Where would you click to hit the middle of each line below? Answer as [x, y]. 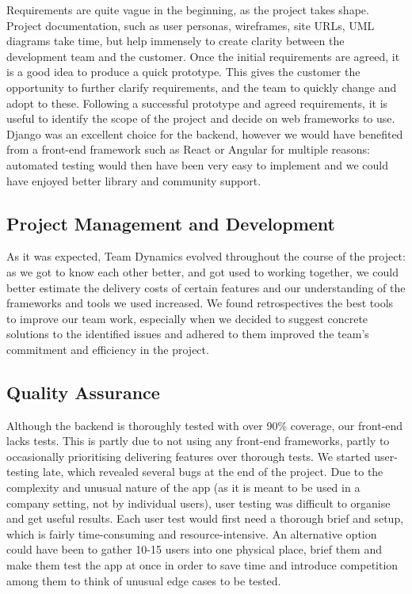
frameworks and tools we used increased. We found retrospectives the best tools [200, 303]
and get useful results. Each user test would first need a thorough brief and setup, [205, 518]
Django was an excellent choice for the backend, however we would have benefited [205, 133]
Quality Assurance [83, 392]
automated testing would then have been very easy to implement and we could [197, 164]
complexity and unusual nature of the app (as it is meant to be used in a [183, 487]
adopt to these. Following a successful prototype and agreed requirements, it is [197, 103]
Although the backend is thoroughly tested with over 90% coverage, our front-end [205, 425]
